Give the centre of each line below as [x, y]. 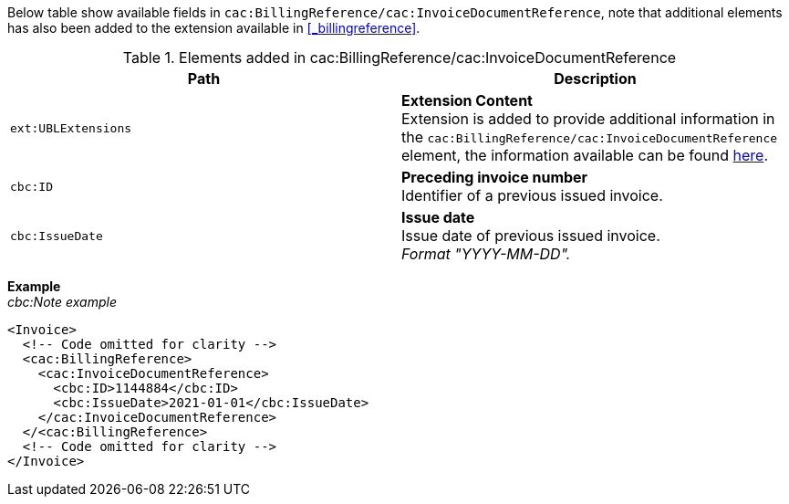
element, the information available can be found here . [585, 155]
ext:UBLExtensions [71, 128]
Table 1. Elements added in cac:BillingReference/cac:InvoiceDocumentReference [400, 58]
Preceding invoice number [495, 177]
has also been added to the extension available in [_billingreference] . [214, 28]
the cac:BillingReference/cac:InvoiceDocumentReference [590, 137]
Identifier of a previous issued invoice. [532, 195]
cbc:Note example [62, 302]
